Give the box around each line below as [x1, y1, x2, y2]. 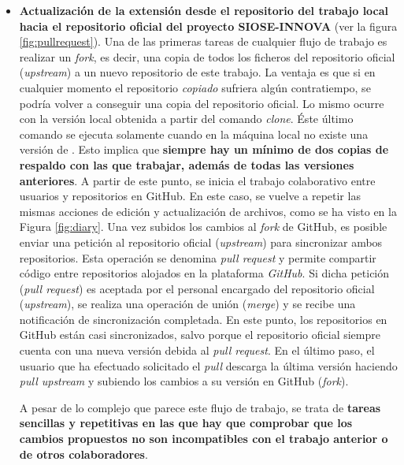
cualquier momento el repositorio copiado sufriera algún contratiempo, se [19, 79, 371, 95]
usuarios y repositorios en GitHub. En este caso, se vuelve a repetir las [19, 188, 361, 204]
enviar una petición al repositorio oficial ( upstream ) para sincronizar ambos [19, 233, 383, 250]
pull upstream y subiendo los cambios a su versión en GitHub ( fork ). [19, 373, 349, 389]
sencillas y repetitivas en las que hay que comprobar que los [19, 415, 353, 431]
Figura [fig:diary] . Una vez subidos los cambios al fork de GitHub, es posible [19, 218, 387, 235]
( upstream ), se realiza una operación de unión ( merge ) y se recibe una [19, 296, 356, 312]
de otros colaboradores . [19, 445, 148, 462]
